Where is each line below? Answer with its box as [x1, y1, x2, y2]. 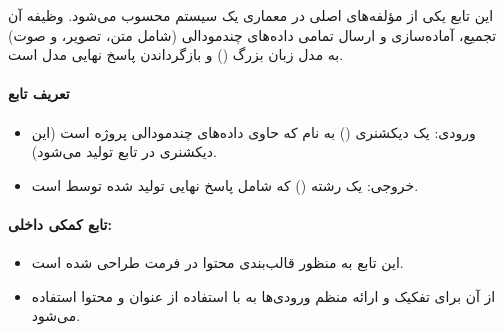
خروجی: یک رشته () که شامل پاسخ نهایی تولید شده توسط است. [31, 174, 419, 195]
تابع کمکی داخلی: [8, 213, 112, 234]
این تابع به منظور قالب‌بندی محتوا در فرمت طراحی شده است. [31, 252, 404, 273]
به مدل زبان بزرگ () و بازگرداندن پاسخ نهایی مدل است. [8, 44, 344, 65]
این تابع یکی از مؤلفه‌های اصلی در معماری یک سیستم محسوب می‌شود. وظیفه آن [8, 5, 494, 25]
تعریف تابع [8, 83, 70, 104]
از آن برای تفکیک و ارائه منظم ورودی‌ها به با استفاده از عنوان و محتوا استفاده [31, 285, 496, 306]
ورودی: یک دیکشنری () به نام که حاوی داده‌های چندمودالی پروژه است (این [31, 121, 476, 142]
